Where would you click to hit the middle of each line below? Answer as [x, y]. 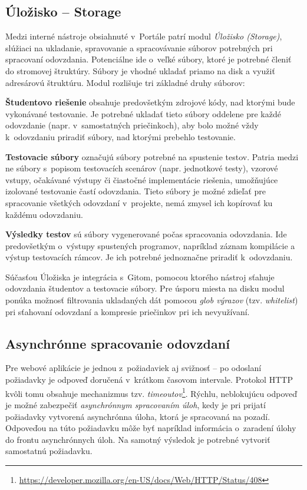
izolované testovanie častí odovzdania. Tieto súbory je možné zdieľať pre [136, 191]
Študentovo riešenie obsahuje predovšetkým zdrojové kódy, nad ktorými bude [150, 102]
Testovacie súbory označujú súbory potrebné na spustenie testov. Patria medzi [152, 156]
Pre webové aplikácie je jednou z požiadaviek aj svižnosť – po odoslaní [133, 368]
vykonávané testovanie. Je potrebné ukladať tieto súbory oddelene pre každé [143, 113]
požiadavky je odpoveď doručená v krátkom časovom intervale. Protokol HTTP [149, 380]
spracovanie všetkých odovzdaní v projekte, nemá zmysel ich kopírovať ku [139, 202]
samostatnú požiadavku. [49, 451]
